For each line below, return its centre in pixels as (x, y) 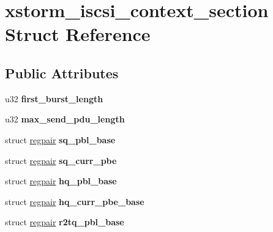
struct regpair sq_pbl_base (60, 139)
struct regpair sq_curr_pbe (61, 160)
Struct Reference (78, 34)
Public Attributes (62, 73)
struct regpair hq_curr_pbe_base (75, 201)
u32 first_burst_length (54, 98)
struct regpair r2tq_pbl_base (65, 222)
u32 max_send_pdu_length (65, 119)
